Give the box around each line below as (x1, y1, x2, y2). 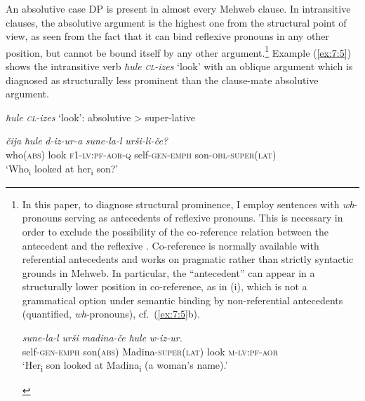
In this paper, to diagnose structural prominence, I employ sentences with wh (22, 196, 354, 211)
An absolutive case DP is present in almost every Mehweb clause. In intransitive (6, 1, 351, 15)
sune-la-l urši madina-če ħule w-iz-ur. (22, 330, 182, 345)
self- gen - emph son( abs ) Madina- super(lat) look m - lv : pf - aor (22, 344, 279, 358)
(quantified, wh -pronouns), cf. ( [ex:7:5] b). (22, 306, 200, 321)
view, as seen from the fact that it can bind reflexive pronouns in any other (6, 29, 329, 43)
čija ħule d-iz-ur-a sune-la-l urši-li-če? (6, 133, 168, 148)
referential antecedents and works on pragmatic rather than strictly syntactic (22, 252, 354, 266)
